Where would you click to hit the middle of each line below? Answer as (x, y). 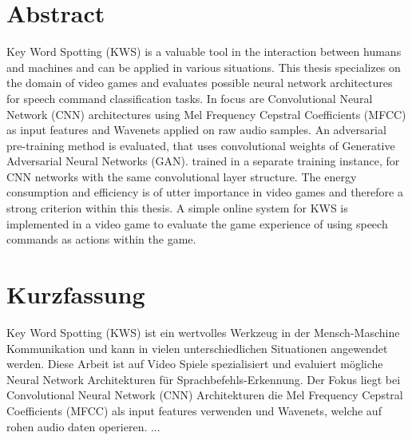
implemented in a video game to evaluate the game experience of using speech (197, 223)
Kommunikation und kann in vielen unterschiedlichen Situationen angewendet (197, 348)
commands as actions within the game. (101, 239)
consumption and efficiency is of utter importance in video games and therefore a (205, 192)
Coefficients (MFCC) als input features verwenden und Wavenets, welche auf (194, 410)
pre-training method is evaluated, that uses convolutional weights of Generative (201, 145)
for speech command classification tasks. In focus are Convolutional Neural (190, 98)
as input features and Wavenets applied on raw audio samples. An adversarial (196, 130)
